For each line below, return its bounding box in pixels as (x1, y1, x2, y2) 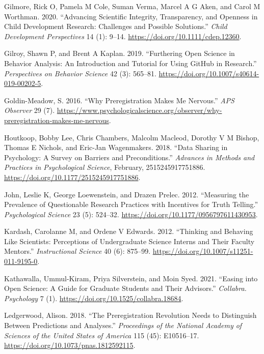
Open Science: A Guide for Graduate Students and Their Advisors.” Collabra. (4, 283, 247, 293)
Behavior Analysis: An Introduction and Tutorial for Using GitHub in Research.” (4, 57, 257, 68)
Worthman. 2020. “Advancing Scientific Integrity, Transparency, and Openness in (4, 11, 258, 21)
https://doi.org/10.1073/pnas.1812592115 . (4, 340, 136, 350)
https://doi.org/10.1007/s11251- (152, 246, 253, 256)
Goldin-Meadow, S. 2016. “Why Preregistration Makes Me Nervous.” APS (4, 95, 234, 105)
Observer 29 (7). (4, 105, 55, 115)
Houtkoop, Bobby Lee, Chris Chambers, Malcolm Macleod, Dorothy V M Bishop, (4, 132, 259, 142)
